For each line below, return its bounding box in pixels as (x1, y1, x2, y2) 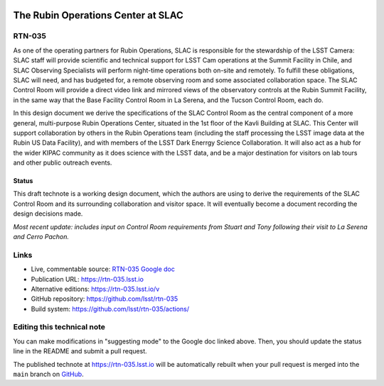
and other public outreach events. (13, 158, 112, 167)
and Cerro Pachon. (13, 233, 69, 241)
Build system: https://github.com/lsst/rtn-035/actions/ (31, 304, 190, 313)
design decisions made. (13, 209, 83, 218)
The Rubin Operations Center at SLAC (13, 9, 184, 21)
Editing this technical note (13, 322, 106, 332)
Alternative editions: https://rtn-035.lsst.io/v (31, 285, 160, 293)
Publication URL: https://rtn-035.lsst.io (31, 275, 144, 283)
